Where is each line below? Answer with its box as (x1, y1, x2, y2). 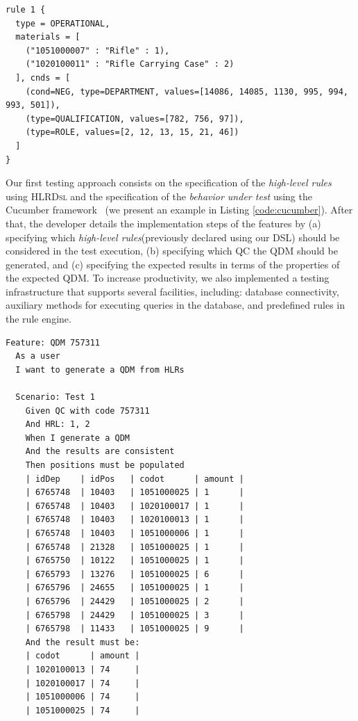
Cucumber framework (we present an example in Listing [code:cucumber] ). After (6, 202, 353, 217)
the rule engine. (6, 311, 71, 326)
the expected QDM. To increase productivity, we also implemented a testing (6, 270, 330, 285)
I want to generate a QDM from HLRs (15, 364, 185, 375)
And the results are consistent (25, 446, 175, 457)
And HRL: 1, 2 (25, 419, 90, 430)
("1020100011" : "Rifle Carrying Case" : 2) (25, 59, 235, 70)
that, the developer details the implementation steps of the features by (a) (6, 216, 321, 230)
